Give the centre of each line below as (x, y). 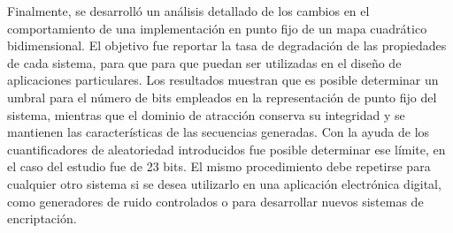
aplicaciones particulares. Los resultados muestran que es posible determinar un (223, 80)
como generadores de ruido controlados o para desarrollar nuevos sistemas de (215, 201)
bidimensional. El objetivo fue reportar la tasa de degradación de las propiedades (227, 45)
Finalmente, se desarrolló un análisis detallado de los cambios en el (188, 11)
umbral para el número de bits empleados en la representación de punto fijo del (222, 97)
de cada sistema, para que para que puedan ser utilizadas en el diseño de (204, 62)
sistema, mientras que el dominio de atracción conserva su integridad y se (206, 114)
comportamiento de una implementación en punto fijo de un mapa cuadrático (217, 28)
